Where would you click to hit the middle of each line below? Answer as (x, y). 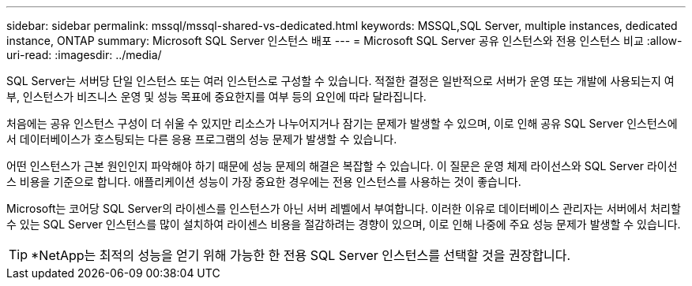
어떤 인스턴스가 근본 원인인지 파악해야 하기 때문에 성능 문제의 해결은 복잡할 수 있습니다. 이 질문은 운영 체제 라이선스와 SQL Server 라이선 (342, 166)
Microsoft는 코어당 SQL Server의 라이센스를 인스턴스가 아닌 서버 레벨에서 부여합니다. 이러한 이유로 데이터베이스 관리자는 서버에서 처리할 (344, 208)
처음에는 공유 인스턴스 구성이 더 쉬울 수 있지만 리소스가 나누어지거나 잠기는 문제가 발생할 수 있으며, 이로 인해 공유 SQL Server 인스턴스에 (342, 123)
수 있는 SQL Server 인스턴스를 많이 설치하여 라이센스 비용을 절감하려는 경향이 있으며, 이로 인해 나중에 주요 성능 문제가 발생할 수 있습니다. (344, 224)
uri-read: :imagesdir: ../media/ (84, 55)
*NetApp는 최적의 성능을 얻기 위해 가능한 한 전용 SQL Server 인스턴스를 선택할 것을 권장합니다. (301, 255)
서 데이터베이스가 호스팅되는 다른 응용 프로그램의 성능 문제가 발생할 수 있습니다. (202, 139)
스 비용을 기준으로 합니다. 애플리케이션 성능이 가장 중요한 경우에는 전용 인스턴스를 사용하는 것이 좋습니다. (264, 182)
